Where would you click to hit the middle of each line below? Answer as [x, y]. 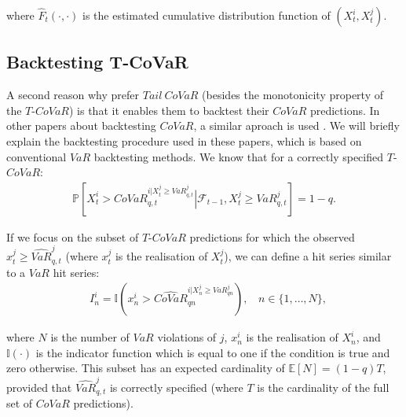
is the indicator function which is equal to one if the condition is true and [213, 352]
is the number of [90, 337]
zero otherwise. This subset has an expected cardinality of [146, 368]
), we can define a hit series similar [308, 256]
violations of [187, 337]
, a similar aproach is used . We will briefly [296, 125]
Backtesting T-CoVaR [97, 62]
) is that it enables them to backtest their [169, 110]
